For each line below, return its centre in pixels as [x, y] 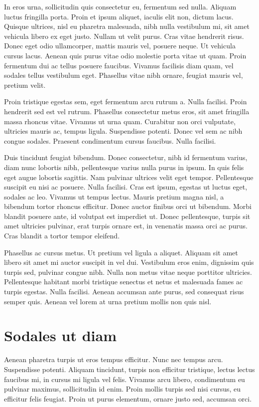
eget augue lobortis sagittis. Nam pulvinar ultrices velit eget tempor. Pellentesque [129, 177]
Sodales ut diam [60, 335]
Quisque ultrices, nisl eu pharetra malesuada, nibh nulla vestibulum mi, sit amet [127, 26]
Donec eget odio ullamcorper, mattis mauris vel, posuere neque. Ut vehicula [120, 46]
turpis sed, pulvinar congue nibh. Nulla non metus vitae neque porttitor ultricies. [128, 272]
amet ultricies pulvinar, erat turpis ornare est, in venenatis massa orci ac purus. [126, 226]
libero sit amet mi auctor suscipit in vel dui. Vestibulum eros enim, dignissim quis [129, 262]
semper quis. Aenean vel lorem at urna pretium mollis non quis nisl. [108, 301]
